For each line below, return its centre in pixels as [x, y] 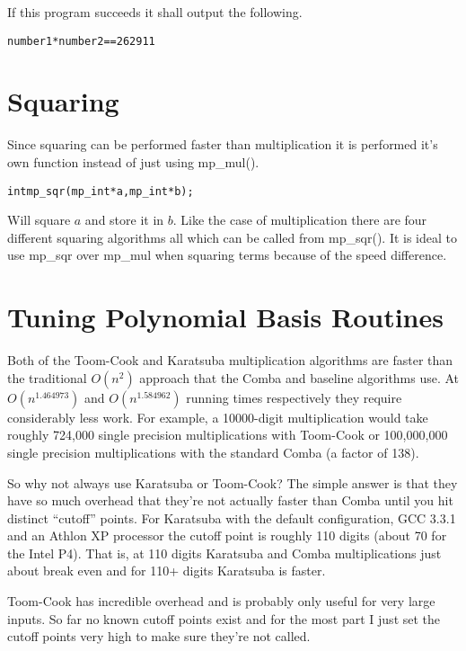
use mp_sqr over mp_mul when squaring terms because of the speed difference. [227, 255]
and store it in [124, 220]
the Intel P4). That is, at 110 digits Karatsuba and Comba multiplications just [224, 553]
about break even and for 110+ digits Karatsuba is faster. [167, 571]
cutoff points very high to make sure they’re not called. [159, 636]
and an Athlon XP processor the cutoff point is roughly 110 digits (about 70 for [227, 535]
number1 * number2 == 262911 [81, 41]
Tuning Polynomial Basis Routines [225, 317]
